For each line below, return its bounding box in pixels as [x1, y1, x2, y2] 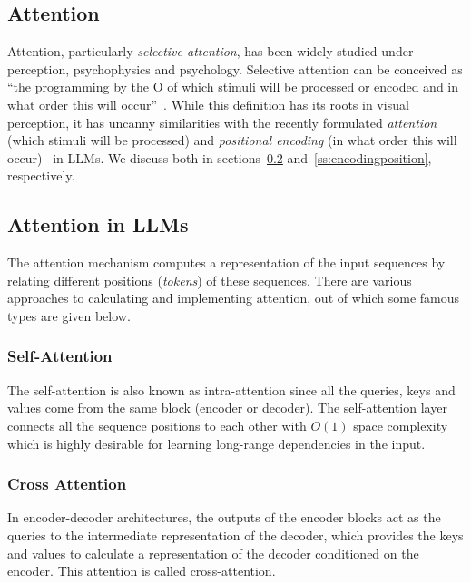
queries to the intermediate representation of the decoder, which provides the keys [7, 525, 464, 544]
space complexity [353, 415, 448, 434]
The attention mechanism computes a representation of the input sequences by [7, 253, 446, 272]
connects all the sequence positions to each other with [7, 415, 307, 434]
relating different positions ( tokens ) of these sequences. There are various [7, 270, 412, 289]
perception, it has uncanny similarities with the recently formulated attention [7, 112, 437, 131]
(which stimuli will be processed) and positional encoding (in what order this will [7, 131, 457, 150]
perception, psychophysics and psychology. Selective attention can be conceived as [7, 59, 463, 78]
